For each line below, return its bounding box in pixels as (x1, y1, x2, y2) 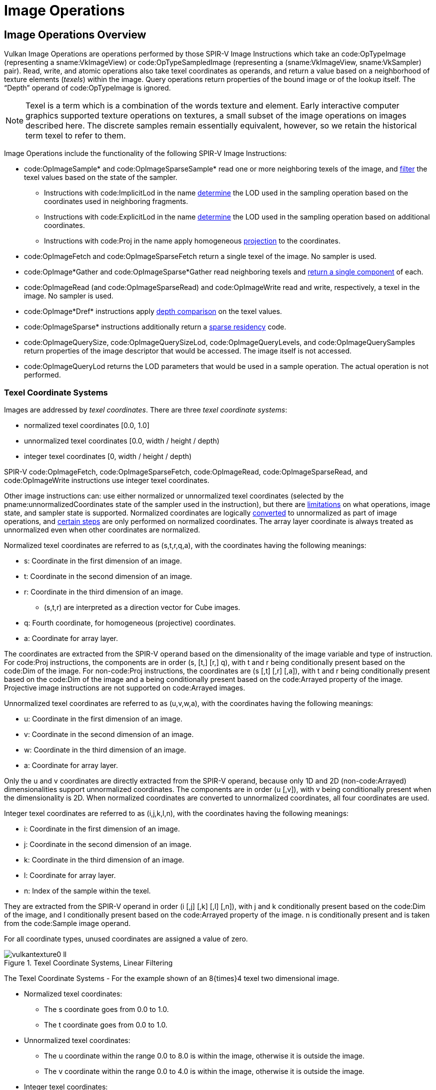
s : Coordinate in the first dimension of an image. (24, 556, 182, 565)
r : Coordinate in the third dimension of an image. (24, 587, 183, 596)
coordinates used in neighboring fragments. (44, 197, 188, 206)
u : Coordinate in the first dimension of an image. (24, 714, 183, 723)
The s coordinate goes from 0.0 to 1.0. (44, 1004, 169, 1013)
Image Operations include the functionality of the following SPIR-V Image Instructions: (4, 149, 287, 158)
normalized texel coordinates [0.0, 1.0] (24, 420, 150, 429)
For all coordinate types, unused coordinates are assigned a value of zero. (4, 934, 248, 943)
